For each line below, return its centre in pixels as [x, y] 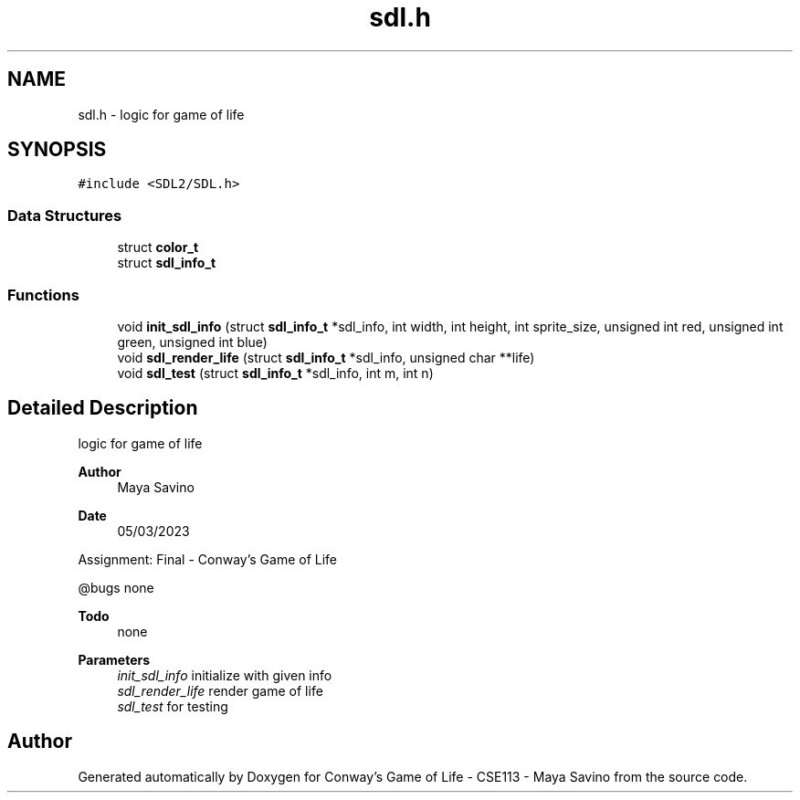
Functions [43, 295]
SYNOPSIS [57, 150]
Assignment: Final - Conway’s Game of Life [208, 559]
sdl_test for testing [173, 706]
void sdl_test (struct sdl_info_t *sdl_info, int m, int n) [275, 373]
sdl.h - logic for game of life [161, 114]
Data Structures [65, 215]
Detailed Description [103, 408]
